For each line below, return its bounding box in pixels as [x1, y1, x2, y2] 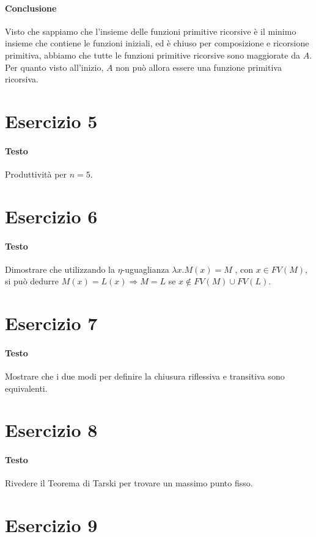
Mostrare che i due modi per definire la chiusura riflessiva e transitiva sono [5, 370, 285, 383]
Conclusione [5, 1, 57, 14]
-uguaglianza [122, 262, 169, 275]
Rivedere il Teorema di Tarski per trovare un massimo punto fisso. [5, 477, 253, 489]
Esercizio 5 [5, 108, 98, 133]
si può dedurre [5, 275, 59, 287]
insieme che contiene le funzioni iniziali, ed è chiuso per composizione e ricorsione [5, 37, 309, 49]
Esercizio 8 [5, 417, 98, 442]
